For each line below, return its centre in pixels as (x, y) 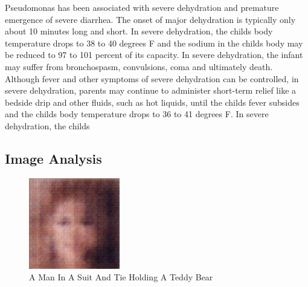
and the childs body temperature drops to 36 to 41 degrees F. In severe (137, 114)
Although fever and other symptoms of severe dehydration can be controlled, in (152, 78)
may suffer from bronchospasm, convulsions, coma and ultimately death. (139, 66)
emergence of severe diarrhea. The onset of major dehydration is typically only (150, 19)
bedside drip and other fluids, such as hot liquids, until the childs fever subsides (152, 102)
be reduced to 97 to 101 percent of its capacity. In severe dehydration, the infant (154, 55)
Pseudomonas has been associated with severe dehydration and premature (142, 7)
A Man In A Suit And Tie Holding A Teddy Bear (121, 277)
